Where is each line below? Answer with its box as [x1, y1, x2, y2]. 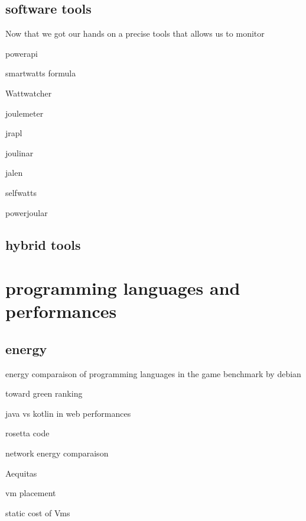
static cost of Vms [5, 506, 70, 519]
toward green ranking [5, 387, 83, 400]
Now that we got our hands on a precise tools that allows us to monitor [5, 27, 265, 40]
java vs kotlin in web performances [5, 407, 131, 419]
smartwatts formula [5, 67, 76, 79]
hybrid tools [5, 235, 81, 253]
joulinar [5, 146, 34, 159]
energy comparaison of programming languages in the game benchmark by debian [5, 367, 301, 380]
